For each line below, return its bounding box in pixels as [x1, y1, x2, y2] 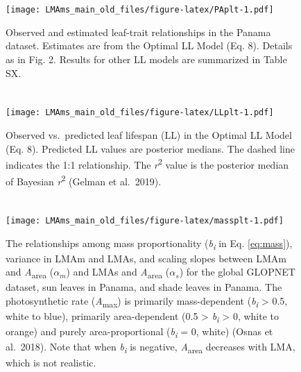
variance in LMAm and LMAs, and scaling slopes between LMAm [6, 251, 286, 265]
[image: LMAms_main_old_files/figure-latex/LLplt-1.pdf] [6, 108, 274, 118]
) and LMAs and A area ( [66, 264, 170, 281]
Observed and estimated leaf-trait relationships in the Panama [6, 24, 271, 39]
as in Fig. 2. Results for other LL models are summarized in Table [6, 52, 287, 67]
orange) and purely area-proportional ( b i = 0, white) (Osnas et [6, 324, 273, 341]
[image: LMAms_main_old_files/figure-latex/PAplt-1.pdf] [6, 5, 274, 15]
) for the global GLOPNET [179, 264, 295, 279]
